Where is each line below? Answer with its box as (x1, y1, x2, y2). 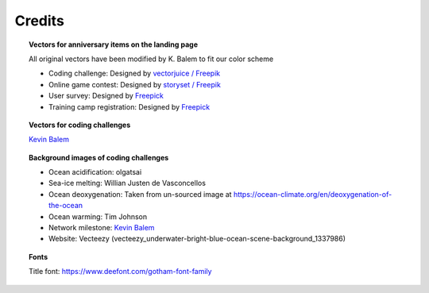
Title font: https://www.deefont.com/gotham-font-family (29, 267, 212, 276)
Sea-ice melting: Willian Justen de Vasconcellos (48, 179, 207, 188)
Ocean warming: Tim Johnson (48, 211, 147, 222)
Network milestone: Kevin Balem (48, 223, 155, 233)
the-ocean (48, 201, 83, 210)
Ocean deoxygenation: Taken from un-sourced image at (48, 189, 232, 199)
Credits (14, 12, 65, 29)
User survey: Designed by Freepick (48, 91, 164, 101)
